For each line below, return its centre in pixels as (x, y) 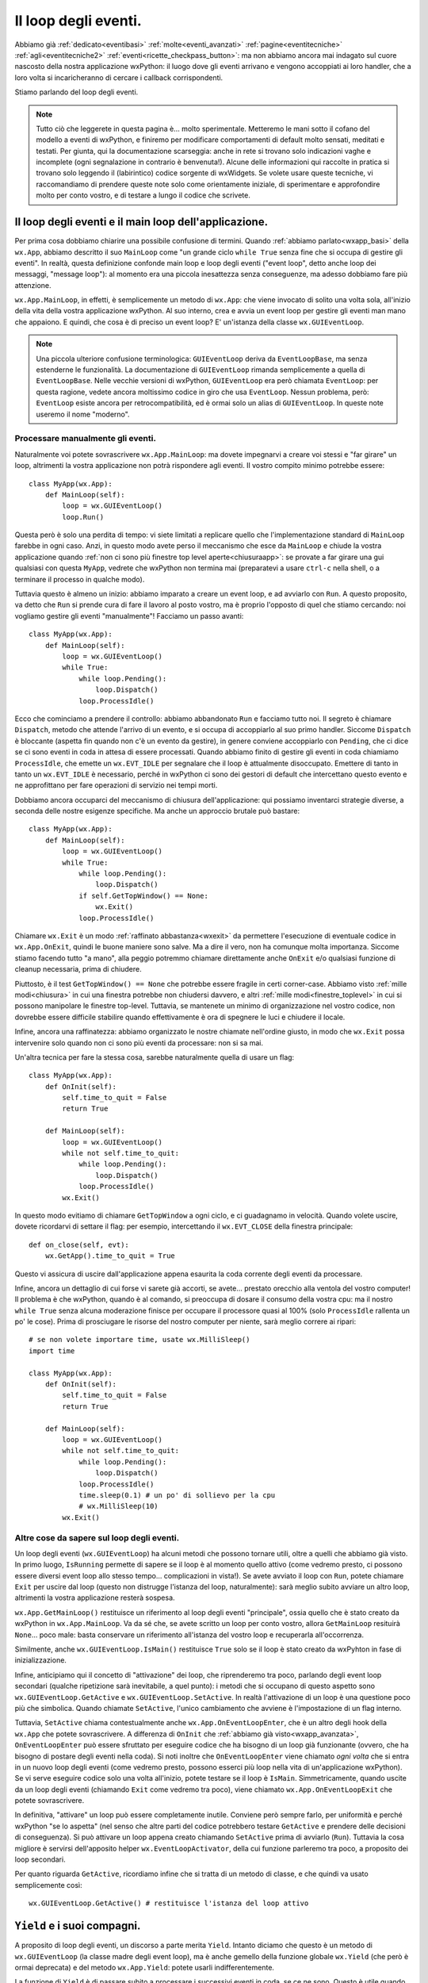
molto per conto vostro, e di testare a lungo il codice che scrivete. (143, 195)
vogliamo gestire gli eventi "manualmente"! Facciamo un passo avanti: (129, 616)
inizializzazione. (41, 1660)
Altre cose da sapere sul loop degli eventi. (97, 1537)
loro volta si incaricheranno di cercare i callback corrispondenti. (119, 77)
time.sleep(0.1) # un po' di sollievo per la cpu (177, 1495)
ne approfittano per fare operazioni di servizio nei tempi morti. (116, 785)
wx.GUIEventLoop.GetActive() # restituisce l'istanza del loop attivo (169, 1903)
